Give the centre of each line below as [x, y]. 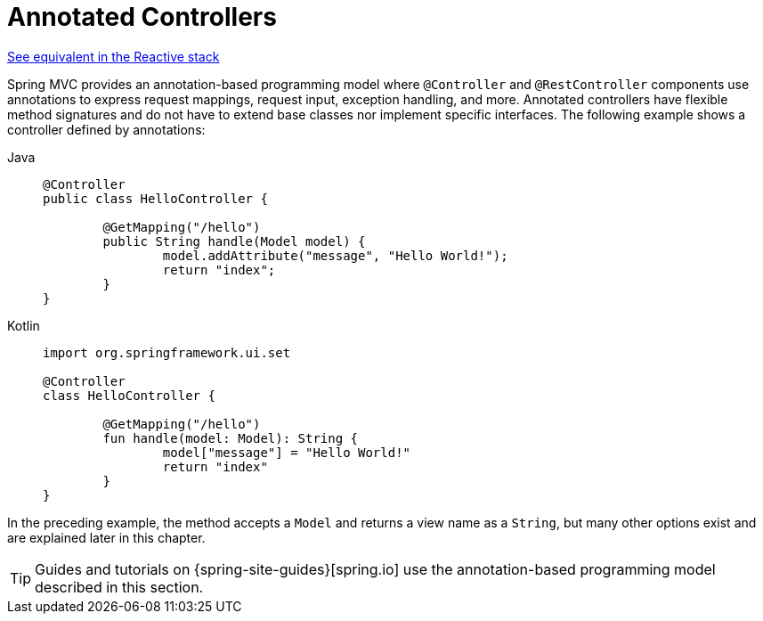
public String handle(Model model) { [234, 241]
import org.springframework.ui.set [167, 352]
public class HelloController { [155, 198]
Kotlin [24, 325]
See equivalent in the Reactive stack [114, 56]
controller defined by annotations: [106, 129]
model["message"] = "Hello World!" [287, 452]
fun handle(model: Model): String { [231, 438]
